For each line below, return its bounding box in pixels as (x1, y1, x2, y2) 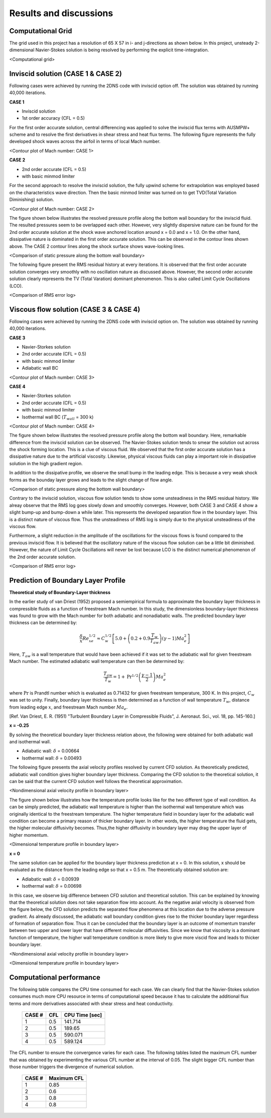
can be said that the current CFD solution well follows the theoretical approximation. (9, 779, 183, 785)
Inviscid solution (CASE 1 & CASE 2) (9, 69, 122, 78)
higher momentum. (9, 832, 49, 838)
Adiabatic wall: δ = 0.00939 (22, 876, 80, 882)
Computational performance (9, 973, 100, 982)
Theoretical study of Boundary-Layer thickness (9, 589, 110, 595)
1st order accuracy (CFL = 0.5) (22, 115, 85, 121)
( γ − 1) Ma (162, 635, 185, 641)
